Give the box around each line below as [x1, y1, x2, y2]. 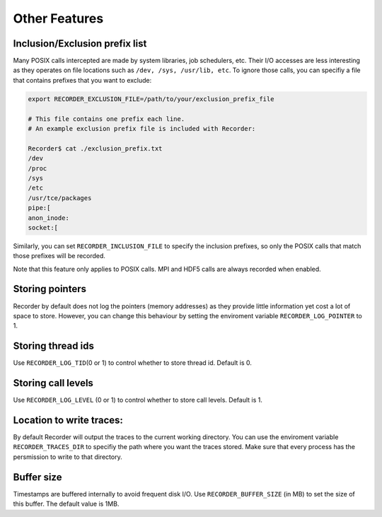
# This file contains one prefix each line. [28, 115, 185, 123]
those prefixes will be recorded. [13, 252, 106, 260]
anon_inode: [28, 214, 70, 222]
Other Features [13, 11, 104, 26]
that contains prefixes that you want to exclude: [13, 76, 152, 84]
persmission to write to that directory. [13, 453, 123, 461]
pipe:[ [28, 204, 51, 212]
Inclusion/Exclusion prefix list [13, 37, 147, 50]
